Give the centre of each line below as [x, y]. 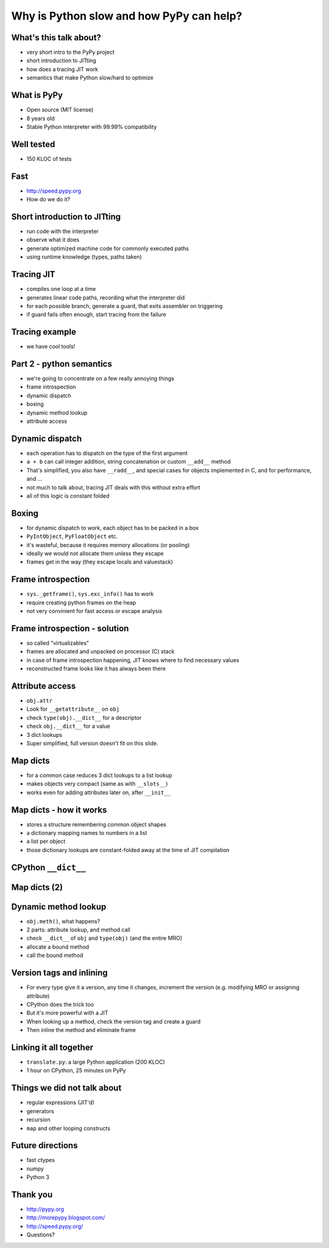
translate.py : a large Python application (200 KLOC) [96, 1062]
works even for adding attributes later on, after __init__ [98, 792]
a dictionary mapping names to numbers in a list [87, 833]
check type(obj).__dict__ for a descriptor [84, 717]
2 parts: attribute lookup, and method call [78, 930]
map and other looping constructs [69, 1128]
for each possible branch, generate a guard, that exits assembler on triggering [125, 306]
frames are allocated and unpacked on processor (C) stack [101, 651]
